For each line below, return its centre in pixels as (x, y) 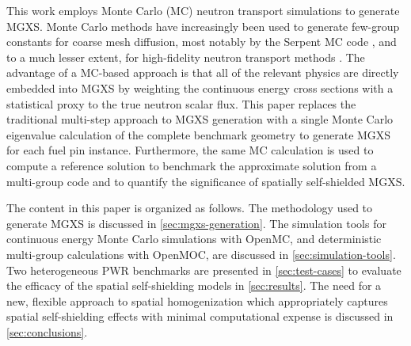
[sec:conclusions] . (47, 331)
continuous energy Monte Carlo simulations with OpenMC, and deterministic (194, 239)
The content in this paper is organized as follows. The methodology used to (190, 208)
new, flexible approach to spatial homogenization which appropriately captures (197, 300)
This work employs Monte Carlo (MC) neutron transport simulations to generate (203, 10)
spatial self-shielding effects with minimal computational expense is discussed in (200, 316)
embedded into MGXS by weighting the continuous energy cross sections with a (200, 87)
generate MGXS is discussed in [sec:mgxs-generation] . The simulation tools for (196, 223)
